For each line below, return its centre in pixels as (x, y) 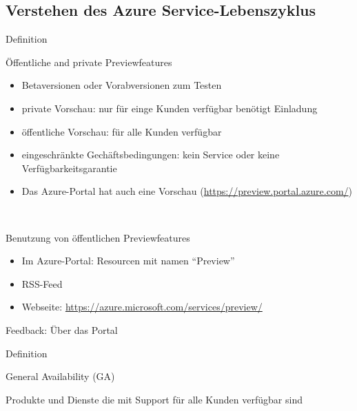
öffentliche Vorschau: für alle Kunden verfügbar (122, 131)
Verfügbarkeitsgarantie (69, 168)
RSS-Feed (42, 283)
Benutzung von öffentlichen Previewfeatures (98, 237)
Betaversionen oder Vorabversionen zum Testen (122, 85)
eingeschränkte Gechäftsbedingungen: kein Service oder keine (151, 155)
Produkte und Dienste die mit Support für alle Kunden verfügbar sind (154, 399)
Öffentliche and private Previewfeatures (89, 62)
